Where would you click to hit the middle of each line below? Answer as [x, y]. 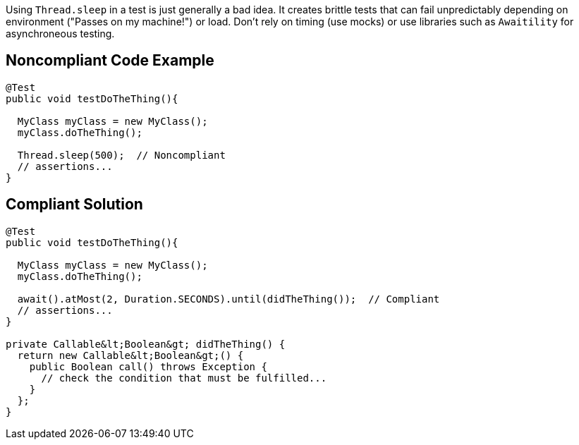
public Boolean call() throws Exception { [148, 366]
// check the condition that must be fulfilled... [184, 378]
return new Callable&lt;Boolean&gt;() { [130, 355]
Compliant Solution [74, 205]
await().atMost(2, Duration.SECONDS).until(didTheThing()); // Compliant [228, 299]
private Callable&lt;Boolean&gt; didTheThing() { [146, 344]
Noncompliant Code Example [110, 61]
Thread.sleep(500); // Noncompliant [121, 155]
